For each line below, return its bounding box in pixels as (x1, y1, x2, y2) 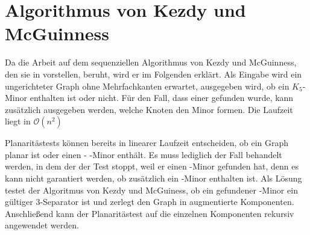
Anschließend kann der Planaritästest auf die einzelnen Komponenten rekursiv (5, 207, 294, 219)
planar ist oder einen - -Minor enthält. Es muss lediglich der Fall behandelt (5, 148, 282, 160)
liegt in (5, 115, 31, 127)
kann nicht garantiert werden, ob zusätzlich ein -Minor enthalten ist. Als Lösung (5, 172, 302, 185)
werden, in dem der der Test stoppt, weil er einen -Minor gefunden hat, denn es (5, 160, 299, 172)
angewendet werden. (5, 219, 79, 231)
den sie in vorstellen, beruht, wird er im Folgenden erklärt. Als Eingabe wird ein (5, 67, 302, 80)
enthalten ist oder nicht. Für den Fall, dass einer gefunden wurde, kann (30, 91, 294, 104)
